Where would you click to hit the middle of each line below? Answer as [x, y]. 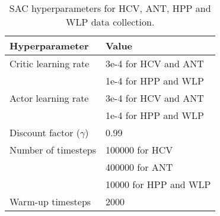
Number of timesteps [53, 150]
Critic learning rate [50, 63]
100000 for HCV [139, 150]
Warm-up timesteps [50, 201]
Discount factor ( [45, 132]
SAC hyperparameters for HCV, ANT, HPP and [110, 8]
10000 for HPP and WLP [158, 184]
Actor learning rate [49, 98]
